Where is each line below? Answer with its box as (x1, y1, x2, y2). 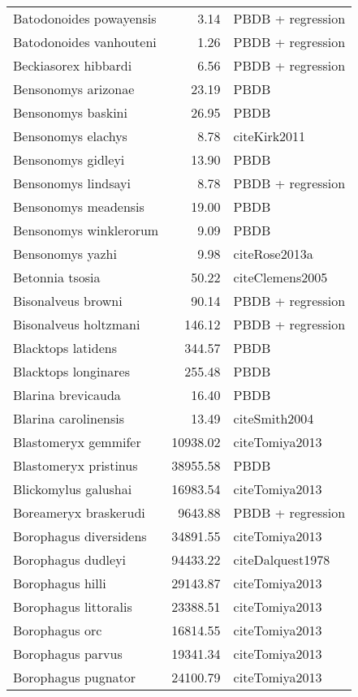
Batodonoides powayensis (13, 9, 157, 28)
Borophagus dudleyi (13, 550, 127, 569)
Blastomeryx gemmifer (13, 432, 141, 451)
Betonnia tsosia (13, 268, 101, 286)
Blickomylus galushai (13, 480, 132, 498)
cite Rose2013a (233, 244, 313, 263)
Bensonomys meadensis (13, 197, 144, 216)
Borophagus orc (13, 621, 102, 639)
